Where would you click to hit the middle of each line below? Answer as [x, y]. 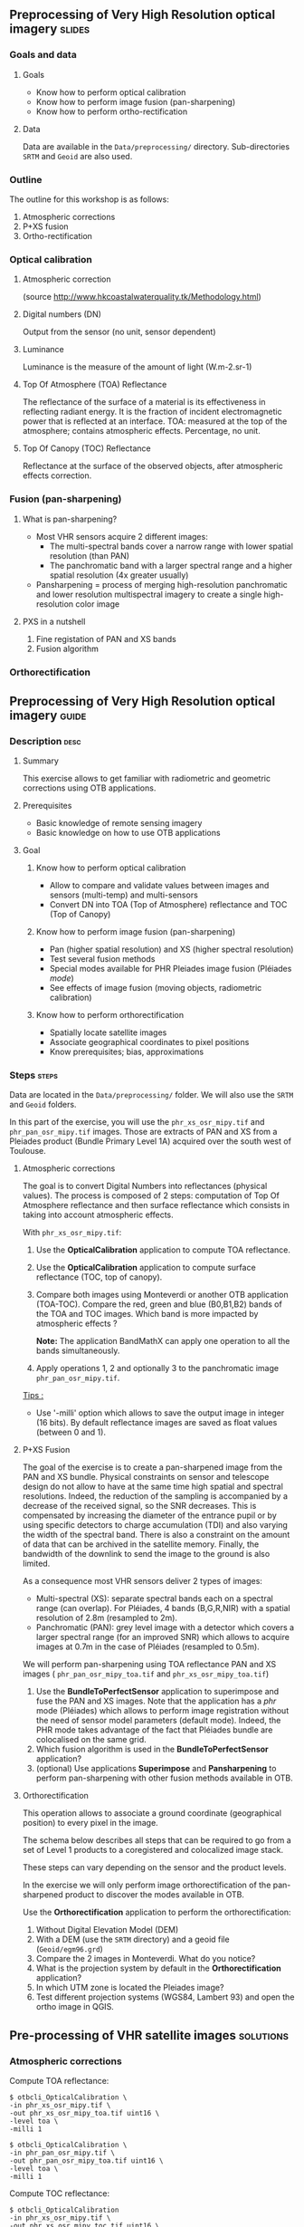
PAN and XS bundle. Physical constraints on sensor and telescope [146, 1477]
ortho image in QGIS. [75, 2007]
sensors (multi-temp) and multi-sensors [124, 895]
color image [98, 604]
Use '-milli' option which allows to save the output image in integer [160, 1413]
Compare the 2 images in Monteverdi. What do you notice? [146, 1959]
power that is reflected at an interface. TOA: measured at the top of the [155, 421]
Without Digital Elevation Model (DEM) [107, 1930]
